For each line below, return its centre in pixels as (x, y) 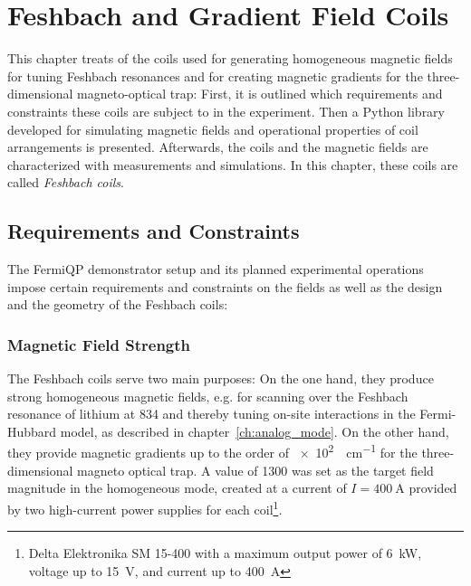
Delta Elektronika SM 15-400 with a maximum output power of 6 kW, (225, 553)
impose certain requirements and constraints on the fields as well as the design (225, 286)
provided (433, 488)
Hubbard (32, 431)
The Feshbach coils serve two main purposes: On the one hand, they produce (221, 378)
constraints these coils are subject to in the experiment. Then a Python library (226, 111)
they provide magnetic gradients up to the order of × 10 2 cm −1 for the (212, 451)
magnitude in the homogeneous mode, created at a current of (177, 488)
